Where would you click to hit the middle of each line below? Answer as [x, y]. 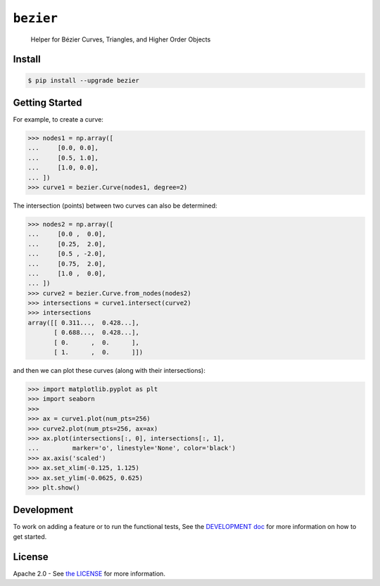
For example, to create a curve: [58, 120]
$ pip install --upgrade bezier [84, 80]
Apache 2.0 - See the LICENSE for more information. [89, 573]
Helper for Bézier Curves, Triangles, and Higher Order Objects [121, 39]
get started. [30, 536]
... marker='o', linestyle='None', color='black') [132, 448]
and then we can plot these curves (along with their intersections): [109, 371]
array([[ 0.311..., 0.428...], [84, 323]
